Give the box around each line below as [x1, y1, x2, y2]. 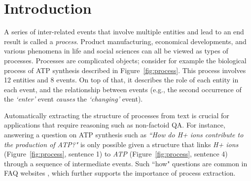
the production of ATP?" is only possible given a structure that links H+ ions [4, 139, 239, 149]
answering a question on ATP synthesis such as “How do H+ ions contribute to [4, 129, 244, 140]
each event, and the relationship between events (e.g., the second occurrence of [4, 84, 242, 94]
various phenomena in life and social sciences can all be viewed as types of [4, 46, 228, 56]
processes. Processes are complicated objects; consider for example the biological [4, 55, 247, 65]
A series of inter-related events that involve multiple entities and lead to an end [4, 26, 244, 37]
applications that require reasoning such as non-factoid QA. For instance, [4, 120, 225, 130]
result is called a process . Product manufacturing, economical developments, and [4, 36, 247, 46]
